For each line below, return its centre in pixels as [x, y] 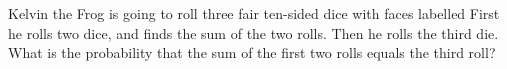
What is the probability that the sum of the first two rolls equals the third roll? [252, 52]
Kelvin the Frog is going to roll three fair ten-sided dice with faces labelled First [254, 13]
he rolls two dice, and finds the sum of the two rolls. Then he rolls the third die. [253, 32]
